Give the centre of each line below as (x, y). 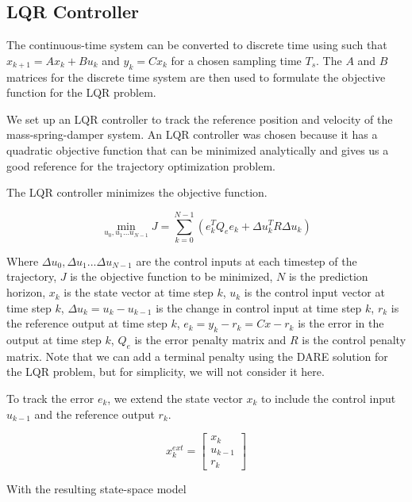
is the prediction (328, 276)
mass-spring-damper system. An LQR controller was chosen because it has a (192, 134)
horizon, (26, 292)
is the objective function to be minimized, (171, 276)
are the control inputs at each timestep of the (246, 261)
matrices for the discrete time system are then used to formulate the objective (196, 77)
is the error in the (341, 323)
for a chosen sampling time (236, 60)
